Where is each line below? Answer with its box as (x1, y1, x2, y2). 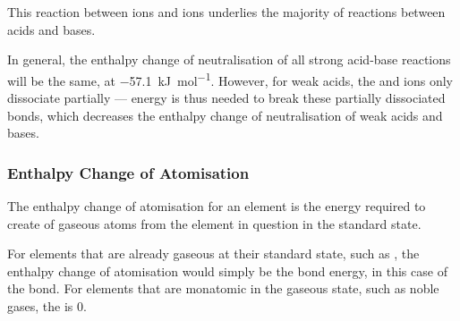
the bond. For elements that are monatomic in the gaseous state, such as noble (7, 279, 439, 298)
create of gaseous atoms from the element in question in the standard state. (7, 214, 422, 232)
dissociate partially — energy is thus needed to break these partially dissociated (7, 89, 446, 107)
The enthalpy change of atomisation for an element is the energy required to (7, 197, 426, 215)
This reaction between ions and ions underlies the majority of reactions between (7, 3, 446, 21)
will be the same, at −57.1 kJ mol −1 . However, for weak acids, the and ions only (7, 68, 453, 89)
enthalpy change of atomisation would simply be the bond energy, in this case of (7, 261, 447, 280)
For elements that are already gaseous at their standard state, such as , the (7, 244, 420, 263)
